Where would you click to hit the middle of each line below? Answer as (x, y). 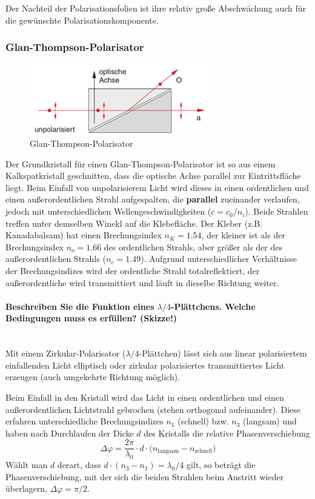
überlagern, (26, 488)
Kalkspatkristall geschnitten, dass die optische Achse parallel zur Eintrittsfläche (153, 176)
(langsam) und (270, 421)
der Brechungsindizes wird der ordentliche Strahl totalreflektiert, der (133, 271)
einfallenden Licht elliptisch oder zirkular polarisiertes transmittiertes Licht (145, 365)
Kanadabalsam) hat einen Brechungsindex (84, 235)
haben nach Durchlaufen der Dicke (70, 433)
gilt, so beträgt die (221, 465)
